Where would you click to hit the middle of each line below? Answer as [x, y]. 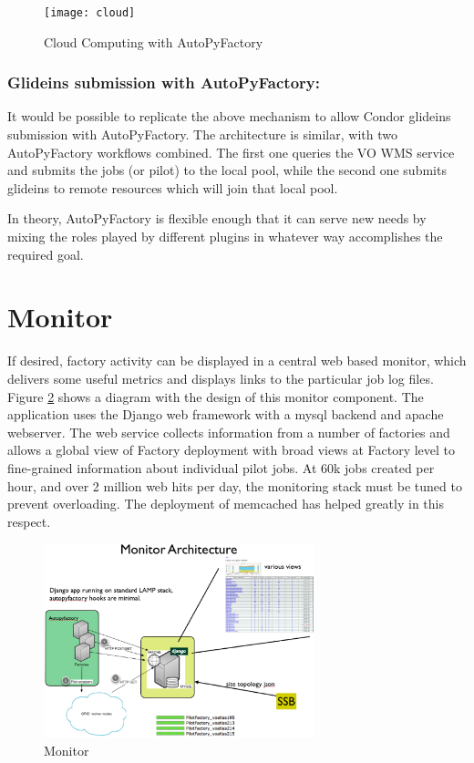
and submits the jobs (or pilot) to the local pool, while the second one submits [227, 170]
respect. [29, 521]
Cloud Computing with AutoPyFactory [154, 41]
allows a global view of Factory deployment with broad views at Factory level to [232, 450]
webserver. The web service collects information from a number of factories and [229, 432]
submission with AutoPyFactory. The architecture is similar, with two [202, 134]
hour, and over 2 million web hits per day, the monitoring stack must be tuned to [235, 485]
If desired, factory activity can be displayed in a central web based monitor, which [237, 361]
